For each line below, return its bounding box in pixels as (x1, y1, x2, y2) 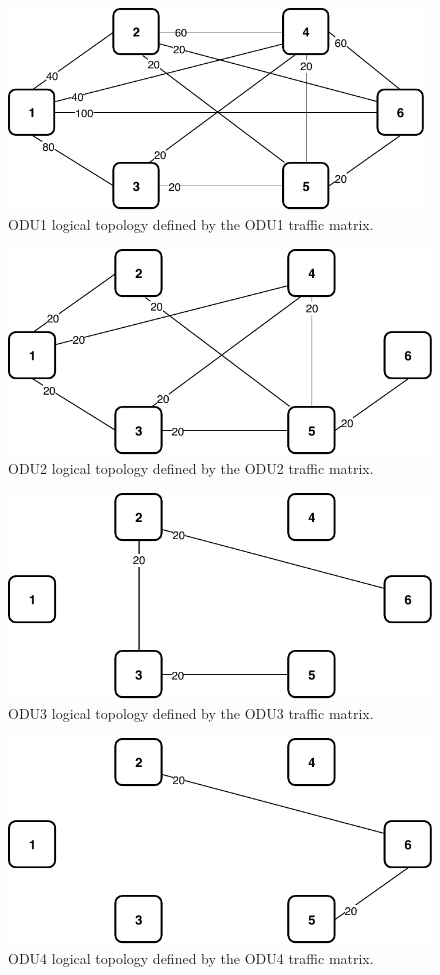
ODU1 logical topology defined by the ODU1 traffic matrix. (8, 213, 374, 234)
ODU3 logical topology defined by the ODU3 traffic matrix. (8, 703, 374, 724)
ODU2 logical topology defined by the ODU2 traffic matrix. (8, 458, 374, 479)
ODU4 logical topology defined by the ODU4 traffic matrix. (8, 947, 374, 968)
